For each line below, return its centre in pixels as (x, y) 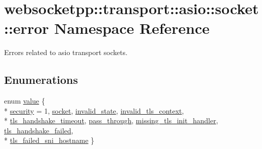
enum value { (25, 101)
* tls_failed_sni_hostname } (49, 140)
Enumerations (41, 80)
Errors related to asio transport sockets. (66, 52)
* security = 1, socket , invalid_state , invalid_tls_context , (94, 110)
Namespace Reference (132, 28)
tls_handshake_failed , (39, 130)
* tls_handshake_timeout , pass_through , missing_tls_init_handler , (111, 120)
